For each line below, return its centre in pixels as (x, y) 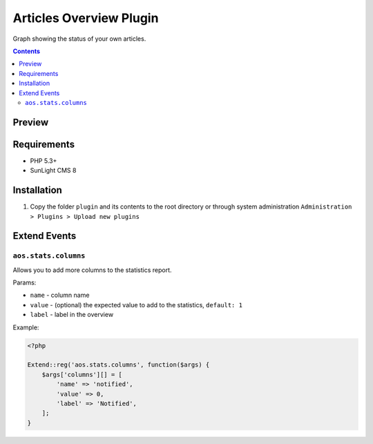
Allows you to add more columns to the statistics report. (92, 270)
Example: (26, 327)
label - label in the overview (72, 315)
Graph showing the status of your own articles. (79, 39)
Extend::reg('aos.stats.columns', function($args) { (118, 365)
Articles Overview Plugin (86, 18)
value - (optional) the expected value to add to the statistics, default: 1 (136, 305)
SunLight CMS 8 (53, 171)
